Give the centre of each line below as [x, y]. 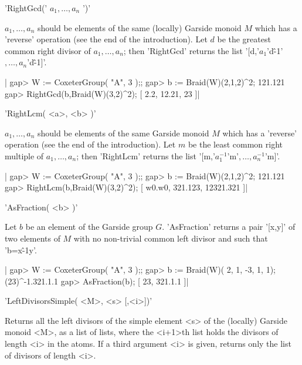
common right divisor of [48, 50]
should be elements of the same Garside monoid [123, 133]
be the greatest [244, 39]
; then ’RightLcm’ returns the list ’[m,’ [146, 155]
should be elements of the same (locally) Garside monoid [140, 27]
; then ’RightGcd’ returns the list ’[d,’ [191, 50]
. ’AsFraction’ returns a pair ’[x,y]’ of [229, 227]
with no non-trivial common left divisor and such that [171, 238]
